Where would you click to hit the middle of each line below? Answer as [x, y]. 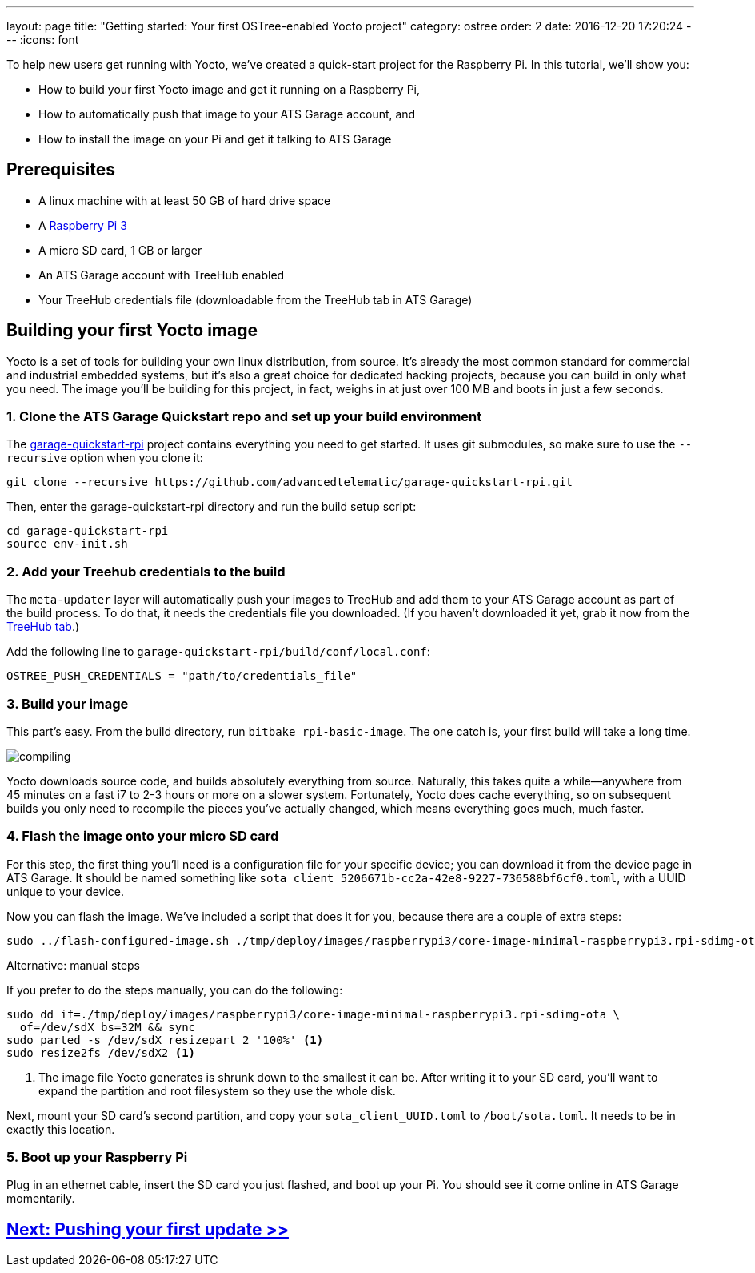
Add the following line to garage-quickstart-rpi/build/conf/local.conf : [218, 652]
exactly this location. [61, 1129]
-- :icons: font [43, 40]
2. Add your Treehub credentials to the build [146, 571]
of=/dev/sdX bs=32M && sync [108, 1027]
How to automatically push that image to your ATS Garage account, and [227, 114]
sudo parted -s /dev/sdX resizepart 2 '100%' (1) [165, 1040]
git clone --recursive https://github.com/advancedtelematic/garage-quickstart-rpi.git [290, 482]
